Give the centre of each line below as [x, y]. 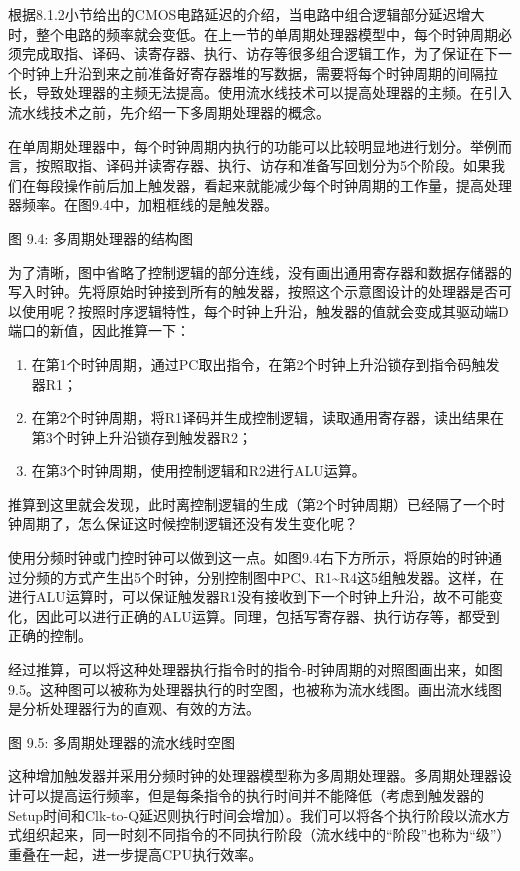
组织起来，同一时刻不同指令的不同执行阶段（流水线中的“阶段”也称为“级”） [266, 834]
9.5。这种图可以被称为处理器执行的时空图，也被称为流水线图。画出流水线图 [255, 688]
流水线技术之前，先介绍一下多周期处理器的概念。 [169, 111]
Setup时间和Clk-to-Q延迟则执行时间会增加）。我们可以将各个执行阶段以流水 [252, 814]
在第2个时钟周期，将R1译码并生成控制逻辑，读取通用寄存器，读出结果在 [268, 417]
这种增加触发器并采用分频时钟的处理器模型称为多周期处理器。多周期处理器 [253, 775]
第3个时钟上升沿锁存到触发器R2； [142, 436]
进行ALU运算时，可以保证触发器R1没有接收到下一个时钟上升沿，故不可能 [249, 596]
